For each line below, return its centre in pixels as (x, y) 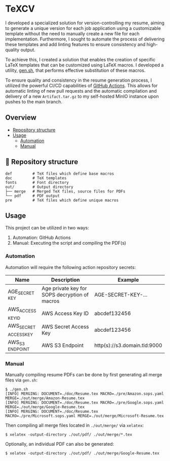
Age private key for (64, 288)
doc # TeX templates (36, 178)
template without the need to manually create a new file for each (73, 33)
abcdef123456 (113, 330)
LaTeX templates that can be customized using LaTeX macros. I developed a (84, 65)
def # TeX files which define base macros (60, 174)
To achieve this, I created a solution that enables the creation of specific (80, 59)
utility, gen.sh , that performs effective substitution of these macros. (75, 70)
